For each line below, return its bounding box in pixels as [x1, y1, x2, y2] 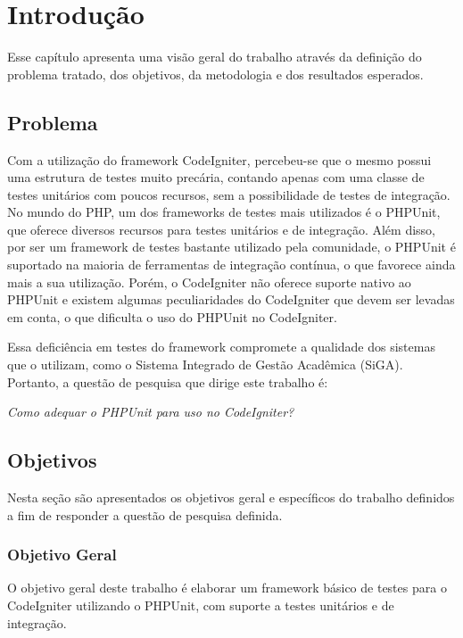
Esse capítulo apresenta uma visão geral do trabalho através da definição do [7, 47, 422, 66]
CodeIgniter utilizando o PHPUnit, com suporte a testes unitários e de [7, 596, 394, 615]
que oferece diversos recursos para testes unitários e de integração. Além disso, [7, 220, 436, 238]
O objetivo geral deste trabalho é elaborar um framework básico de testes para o [7, 578, 447, 597]
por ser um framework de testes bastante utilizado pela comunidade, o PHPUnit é [7, 237, 456, 256]
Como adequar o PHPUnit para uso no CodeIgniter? [7, 402, 294, 421]
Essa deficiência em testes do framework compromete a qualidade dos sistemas [7, 337, 435, 356]
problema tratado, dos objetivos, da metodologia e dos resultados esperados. [7, 64, 424, 83]
